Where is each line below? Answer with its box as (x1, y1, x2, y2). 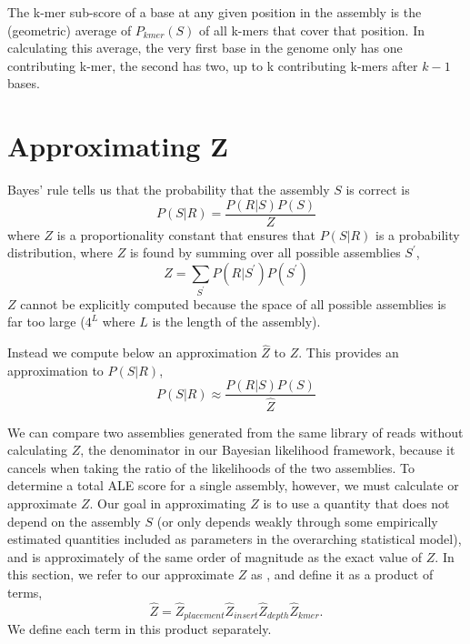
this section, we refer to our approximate (7, 565, 235, 584)
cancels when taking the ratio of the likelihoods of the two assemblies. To (7, 458, 415, 477)
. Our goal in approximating (89, 493, 246, 512)
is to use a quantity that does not (263, 493, 450, 512)
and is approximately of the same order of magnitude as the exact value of (7, 547, 423, 566)
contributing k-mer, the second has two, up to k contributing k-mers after (7, 55, 418, 75)
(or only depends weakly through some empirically (156, 511, 438, 530)
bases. (7, 74, 40, 93)
